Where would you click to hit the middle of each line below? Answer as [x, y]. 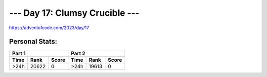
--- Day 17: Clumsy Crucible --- [74, 13]
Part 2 [78, 53]
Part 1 [19, 53]
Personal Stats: [33, 42]
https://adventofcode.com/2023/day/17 [49, 28]
